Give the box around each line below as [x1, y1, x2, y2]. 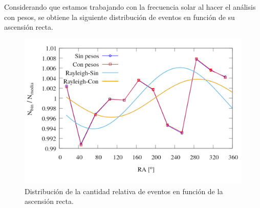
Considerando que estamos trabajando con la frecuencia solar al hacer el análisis [4, 2, 256, 12]
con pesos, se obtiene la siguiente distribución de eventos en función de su [4, 11, 235, 22]
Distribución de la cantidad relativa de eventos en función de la [25, 185, 223, 196]
